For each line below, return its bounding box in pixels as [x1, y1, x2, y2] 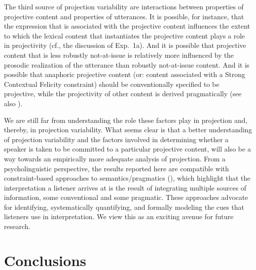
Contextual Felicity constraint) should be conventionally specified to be [4, 78, 219, 89]
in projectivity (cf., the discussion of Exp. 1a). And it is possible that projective [4, 40, 246, 50]
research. [4, 221, 31, 231]
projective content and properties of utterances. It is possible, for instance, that [4, 11, 244, 21]
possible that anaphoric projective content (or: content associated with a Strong [4, 69, 245, 79]
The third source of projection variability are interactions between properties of [4, 1, 244, 11]
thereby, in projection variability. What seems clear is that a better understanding [4, 124, 252, 135]
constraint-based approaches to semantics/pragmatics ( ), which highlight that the [4, 173, 251, 183]
